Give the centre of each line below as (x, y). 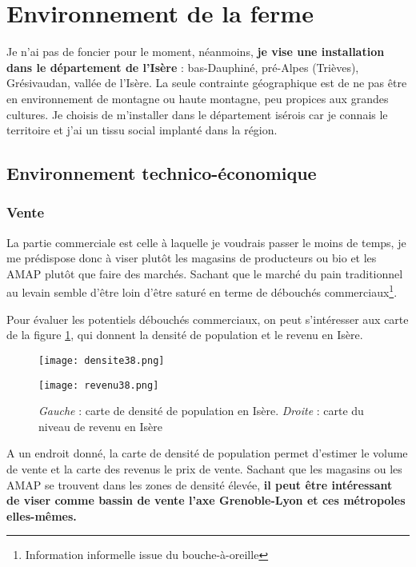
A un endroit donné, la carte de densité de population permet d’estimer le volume (207, 453)
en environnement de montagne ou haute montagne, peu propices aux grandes (198, 98)
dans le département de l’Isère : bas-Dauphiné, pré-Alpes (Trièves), (183, 67)
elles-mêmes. (42, 515)
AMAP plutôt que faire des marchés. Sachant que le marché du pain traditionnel (205, 273)
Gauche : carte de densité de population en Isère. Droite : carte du (201, 411)
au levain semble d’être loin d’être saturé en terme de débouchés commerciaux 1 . (202, 291)
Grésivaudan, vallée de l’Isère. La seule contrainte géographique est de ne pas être (207, 83)
